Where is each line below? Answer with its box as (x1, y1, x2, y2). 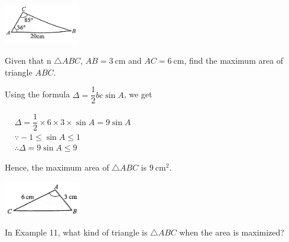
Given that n (5, 54, 51, 67)
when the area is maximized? (179, 226, 284, 238)
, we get (124, 88, 152, 100)
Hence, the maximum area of (5, 161, 109, 174)
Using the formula (5, 88, 70, 100)
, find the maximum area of (184, 54, 284, 67)
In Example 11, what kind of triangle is (5, 226, 148, 238)
